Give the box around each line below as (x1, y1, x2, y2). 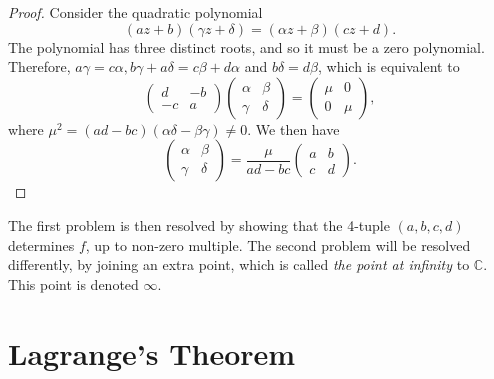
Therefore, (8, 56, 71, 77)
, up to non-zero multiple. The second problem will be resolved (85, 234, 471, 255)
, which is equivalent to (318, 56, 460, 77)
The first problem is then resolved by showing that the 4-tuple (8, 214, 390, 235)
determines (8, 234, 75, 255)
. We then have (247, 118, 340, 139)
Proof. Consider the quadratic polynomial (8, 2, 263, 22)
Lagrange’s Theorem (8, 332, 296, 373)
